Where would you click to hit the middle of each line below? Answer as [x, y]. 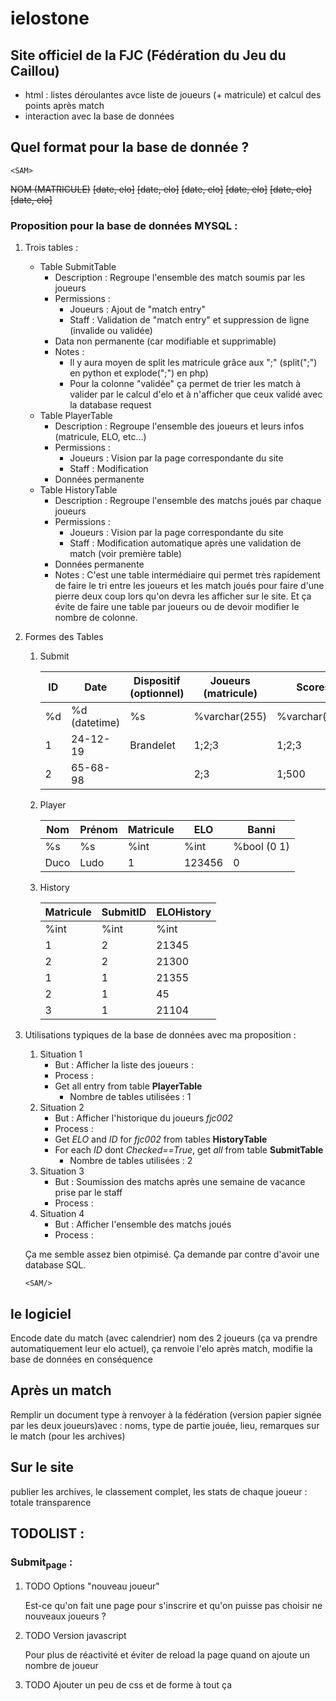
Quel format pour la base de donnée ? [130, 147]
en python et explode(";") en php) [139, 373]
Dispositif [157, 681]
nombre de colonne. [96, 618]
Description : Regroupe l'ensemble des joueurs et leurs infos [179, 426]
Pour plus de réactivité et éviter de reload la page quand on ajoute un [167, 1654]
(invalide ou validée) [111, 331]
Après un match [61, 1390]
